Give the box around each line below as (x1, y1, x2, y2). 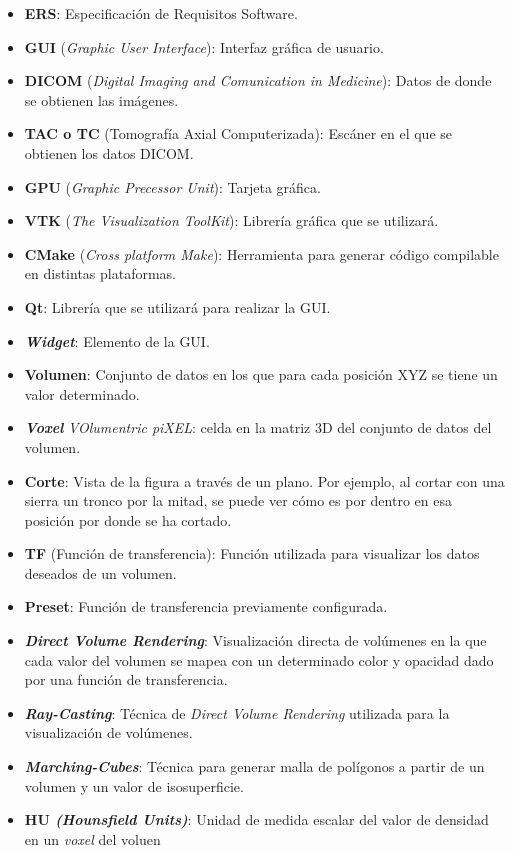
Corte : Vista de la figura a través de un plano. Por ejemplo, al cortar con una (24, 470, 505, 491)
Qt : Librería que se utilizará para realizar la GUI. (24, 296, 331, 317)
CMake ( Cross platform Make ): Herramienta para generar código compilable (24, 243, 499, 264)
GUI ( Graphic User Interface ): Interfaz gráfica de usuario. (24, 36, 384, 57)
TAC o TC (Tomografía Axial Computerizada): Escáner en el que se (24, 123, 453, 144)
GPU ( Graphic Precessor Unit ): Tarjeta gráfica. (24, 176, 321, 197)
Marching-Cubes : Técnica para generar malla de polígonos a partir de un (24, 756, 485, 777)
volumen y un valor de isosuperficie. (24, 775, 244, 796)
